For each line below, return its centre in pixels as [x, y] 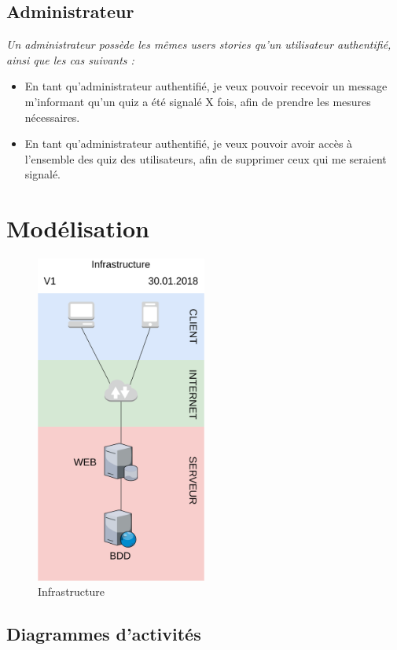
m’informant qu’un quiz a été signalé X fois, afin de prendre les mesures [198, 101]
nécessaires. [52, 117]
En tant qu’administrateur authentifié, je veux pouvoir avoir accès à [189, 143]
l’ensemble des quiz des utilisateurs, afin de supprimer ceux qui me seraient [206, 158]
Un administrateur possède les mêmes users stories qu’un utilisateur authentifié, [199, 44]
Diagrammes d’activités [104, 634]
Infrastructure [71, 591]
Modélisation [78, 228]
